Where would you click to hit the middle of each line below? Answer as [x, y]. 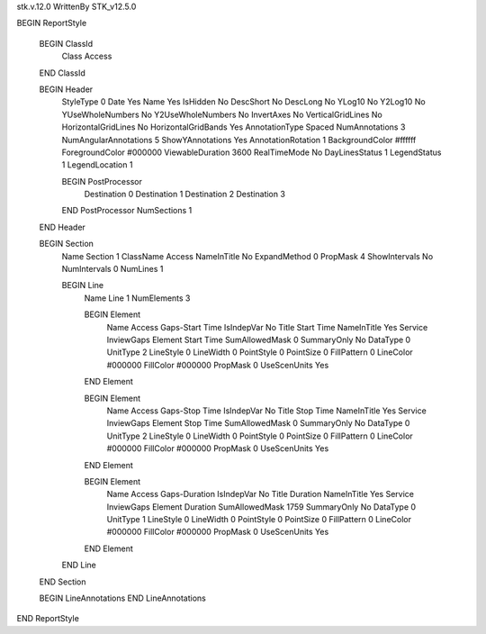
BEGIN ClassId [66, 43]
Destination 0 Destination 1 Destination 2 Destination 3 [184, 195]
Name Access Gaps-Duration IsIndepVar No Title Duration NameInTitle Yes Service [260, 494]
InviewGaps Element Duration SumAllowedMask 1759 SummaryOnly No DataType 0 [261, 507]
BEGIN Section [67, 244]
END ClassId [62, 73]
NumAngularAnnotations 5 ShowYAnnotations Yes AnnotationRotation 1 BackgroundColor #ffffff [239, 140]
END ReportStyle [48, 619]
